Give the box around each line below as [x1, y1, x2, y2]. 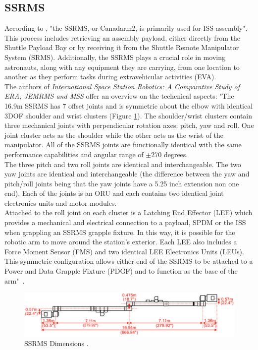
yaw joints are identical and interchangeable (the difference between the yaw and [4, 169, 250, 179]
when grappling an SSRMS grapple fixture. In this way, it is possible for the [4, 227, 235, 237]
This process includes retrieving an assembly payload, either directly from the [4, 32, 240, 43]
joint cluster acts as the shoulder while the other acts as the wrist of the [4, 129, 224, 140]
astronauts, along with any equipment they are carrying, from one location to [4, 61, 240, 72]
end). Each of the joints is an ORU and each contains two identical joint [4, 188, 224, 198]
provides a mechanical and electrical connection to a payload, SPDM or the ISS [4, 217, 246, 228]
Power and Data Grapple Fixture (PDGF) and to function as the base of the [4, 266, 238, 276]
